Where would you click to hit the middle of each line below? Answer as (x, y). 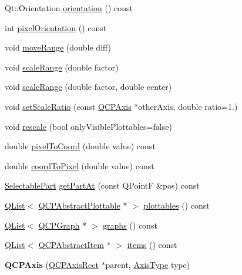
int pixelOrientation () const (56, 27)
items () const (152, 245)
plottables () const (177, 205)
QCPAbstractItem (71, 245)
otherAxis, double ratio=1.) (188, 106)
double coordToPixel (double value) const (80, 165)
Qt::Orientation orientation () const (69, 8)
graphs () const (130, 225)
